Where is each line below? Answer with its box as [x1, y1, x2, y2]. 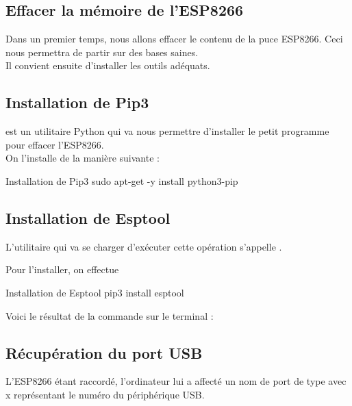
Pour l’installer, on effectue [5, 262, 119, 277]
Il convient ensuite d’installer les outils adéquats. [5, 58, 210, 73]
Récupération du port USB [5, 342, 203, 363]
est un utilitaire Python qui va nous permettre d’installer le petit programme [5, 124, 329, 138]
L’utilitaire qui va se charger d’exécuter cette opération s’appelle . [5, 239, 282, 253]
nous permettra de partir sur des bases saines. [5, 45, 199, 59]
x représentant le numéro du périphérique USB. [5, 387, 205, 401]
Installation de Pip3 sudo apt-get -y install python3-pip [5, 173, 238, 188]
